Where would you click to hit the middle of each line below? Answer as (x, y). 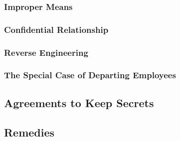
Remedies (29, 132)
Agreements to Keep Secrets (79, 102)
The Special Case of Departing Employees (90, 75)
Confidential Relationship (56, 29)
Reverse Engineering (46, 52)
